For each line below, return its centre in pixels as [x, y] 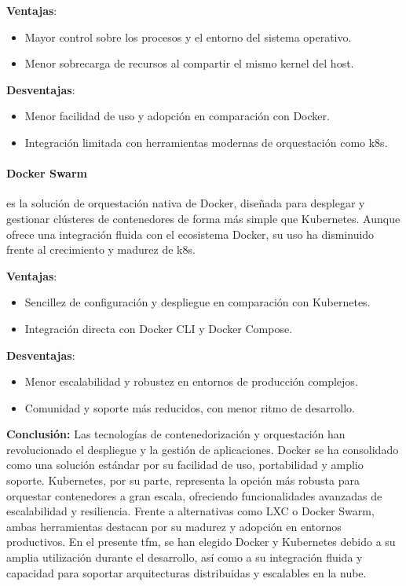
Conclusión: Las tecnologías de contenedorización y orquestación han [176, 434]
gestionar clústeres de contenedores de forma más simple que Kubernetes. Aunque [203, 218]
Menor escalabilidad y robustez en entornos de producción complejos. [191, 381]
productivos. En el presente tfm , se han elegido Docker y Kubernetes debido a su [201, 542]
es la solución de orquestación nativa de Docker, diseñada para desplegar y [186, 203]
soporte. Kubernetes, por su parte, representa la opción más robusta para [183, 480]
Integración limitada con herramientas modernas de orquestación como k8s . [206, 142]
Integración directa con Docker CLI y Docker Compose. [159, 328]
